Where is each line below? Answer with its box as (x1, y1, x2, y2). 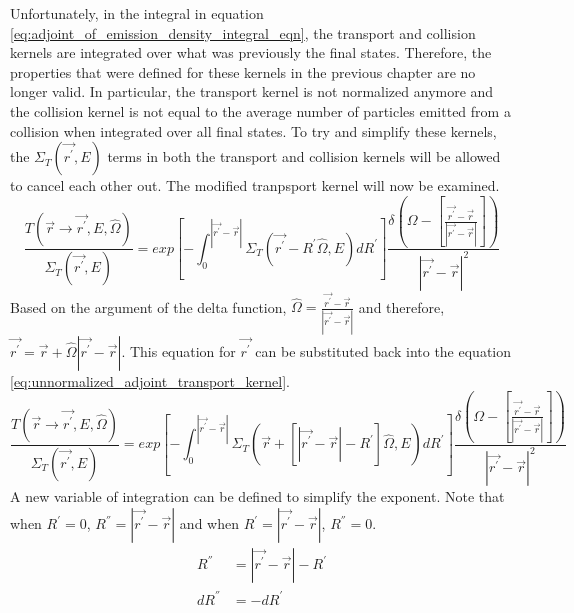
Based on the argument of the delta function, (10, 296, 287, 317)
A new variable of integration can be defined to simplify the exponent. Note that (10, 486, 505, 507)
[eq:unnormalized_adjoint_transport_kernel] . (10, 370, 290, 391)
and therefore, (358, 296, 445, 317)
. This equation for (121, 340, 236, 361)
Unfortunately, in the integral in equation (10, 3, 264, 23)
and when (179, 513, 239, 533)
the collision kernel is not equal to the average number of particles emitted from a (10, 100, 511, 121)
